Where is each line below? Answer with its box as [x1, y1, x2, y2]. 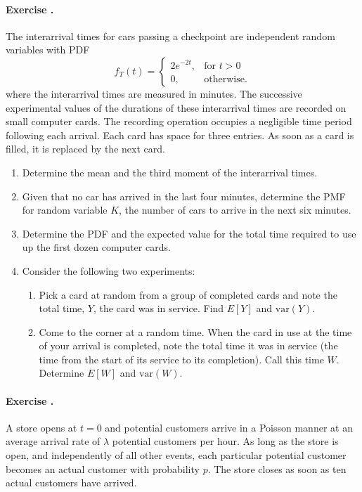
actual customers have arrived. [6, 475, 137, 490]
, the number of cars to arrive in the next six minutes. [119, 202, 351, 217]
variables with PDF [6, 42, 90, 57]
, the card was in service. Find [93, 301, 224, 316]
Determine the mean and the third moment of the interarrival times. [22, 164, 318, 179]
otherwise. [204, 74, 247, 84]
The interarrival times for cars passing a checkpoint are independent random [6, 28, 335, 43]
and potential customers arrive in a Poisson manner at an [105, 420, 353, 434]
